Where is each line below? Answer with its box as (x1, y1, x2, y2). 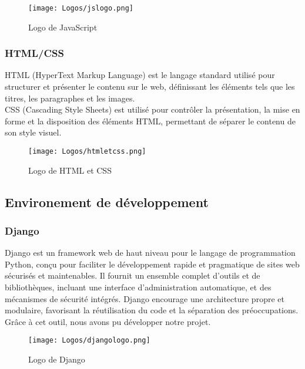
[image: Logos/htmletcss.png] (28, 147, 146, 156)
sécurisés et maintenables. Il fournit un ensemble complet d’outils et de (5, 269, 260, 282)
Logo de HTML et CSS (28, 164, 112, 176)
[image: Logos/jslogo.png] (28, 4, 133, 12)
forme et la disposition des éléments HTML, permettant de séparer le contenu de (5, 114, 296, 127)
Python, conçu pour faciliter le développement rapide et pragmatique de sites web (5, 258, 300, 270)
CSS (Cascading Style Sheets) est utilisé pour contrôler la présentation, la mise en (5, 103, 300, 116)
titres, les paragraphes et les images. (5, 92, 135, 104)
